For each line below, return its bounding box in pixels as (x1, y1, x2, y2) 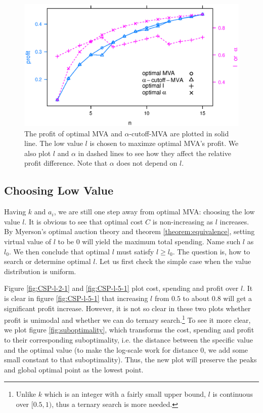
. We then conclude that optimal (9, 246, 110, 256)
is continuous (212, 389, 253, 399)
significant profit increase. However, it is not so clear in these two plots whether (4, 303, 251, 313)
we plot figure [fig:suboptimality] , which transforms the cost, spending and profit (4, 324, 254, 335)
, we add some (204, 344, 248, 355)
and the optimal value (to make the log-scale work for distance (4, 344, 198, 355)
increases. (220, 216, 249, 227)
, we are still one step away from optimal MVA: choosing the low (54, 206, 255, 217)
